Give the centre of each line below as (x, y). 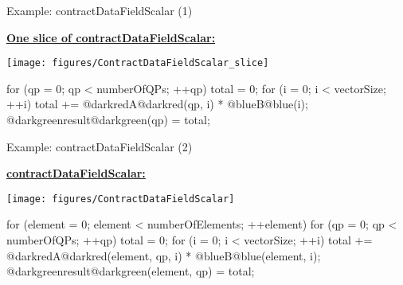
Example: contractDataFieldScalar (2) (100, 146)
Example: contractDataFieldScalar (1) (100, 10)
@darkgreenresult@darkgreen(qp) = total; (108, 120)
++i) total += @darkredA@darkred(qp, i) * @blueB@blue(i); (157, 104)
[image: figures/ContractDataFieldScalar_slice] (138, 63)
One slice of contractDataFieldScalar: (111, 37)
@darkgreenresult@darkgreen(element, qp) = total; (131, 271)
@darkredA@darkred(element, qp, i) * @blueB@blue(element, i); (164, 255)
